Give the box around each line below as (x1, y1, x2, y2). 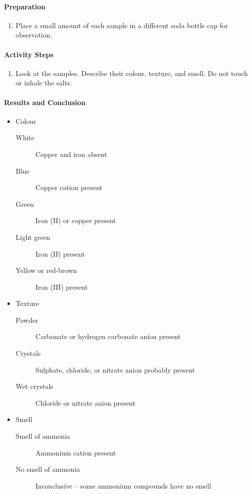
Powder (15, 314, 39, 325)
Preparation (4, 1, 45, 11)
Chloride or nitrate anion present (35, 397, 135, 408)
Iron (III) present (35, 281, 88, 292)
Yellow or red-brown (15, 265, 77, 275)
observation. (15, 30, 52, 40)
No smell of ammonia (15, 464, 80, 474)
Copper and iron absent (35, 149, 107, 159)
